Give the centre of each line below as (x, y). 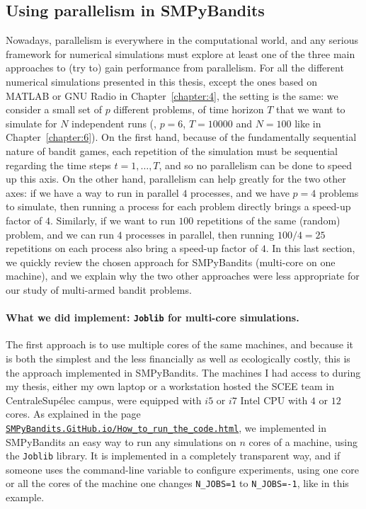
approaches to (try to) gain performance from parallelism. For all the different (175, 68)
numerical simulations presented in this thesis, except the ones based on (162, 81)
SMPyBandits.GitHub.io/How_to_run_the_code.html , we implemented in (166, 427)
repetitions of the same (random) (269, 220)
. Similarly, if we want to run (113, 220)
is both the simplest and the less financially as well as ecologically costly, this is (178, 358)
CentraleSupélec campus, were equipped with (104, 400)
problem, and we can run (60, 234)
